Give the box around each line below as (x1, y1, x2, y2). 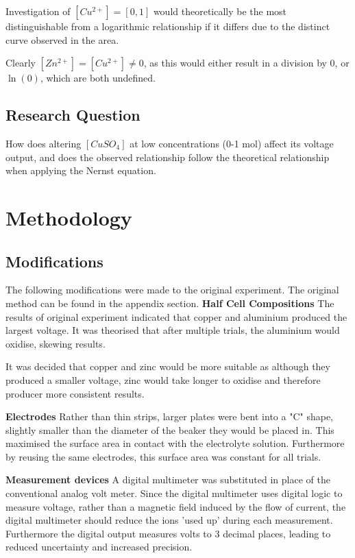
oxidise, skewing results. (5, 336, 106, 350)
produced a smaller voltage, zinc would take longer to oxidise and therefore (5, 372, 321, 387)
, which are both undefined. (40, 71, 156, 85)
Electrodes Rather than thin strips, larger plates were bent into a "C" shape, (5, 409, 333, 424)
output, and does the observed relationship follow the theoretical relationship (5, 149, 330, 164)
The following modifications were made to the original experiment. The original (5, 282, 339, 297)
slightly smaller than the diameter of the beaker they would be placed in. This (5, 422, 334, 437)
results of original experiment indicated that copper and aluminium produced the (5, 309, 347, 324)
